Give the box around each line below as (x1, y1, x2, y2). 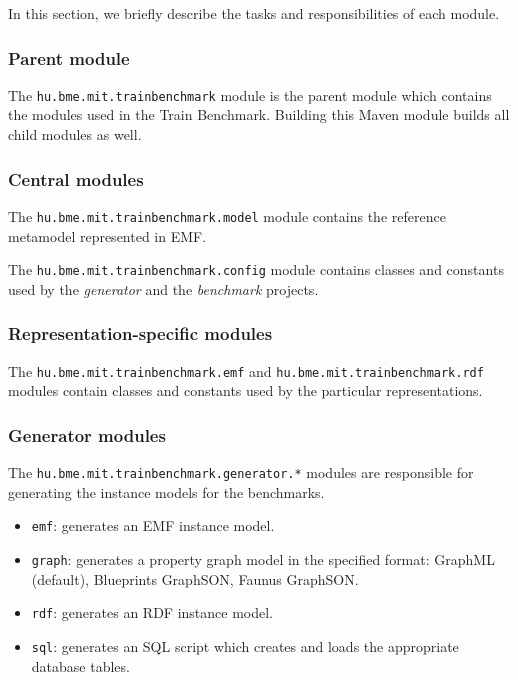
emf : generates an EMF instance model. (31, 515, 275, 536)
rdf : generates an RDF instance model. (31, 602, 273, 623)
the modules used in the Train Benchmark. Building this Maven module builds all (8, 104, 510, 125)
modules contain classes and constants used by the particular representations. (8, 380, 483, 401)
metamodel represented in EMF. (8, 225, 207, 246)
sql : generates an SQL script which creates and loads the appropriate (31, 635, 459, 656)
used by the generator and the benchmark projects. (8, 278, 319, 299)
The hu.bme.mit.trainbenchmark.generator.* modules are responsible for (8, 462, 474, 483)
